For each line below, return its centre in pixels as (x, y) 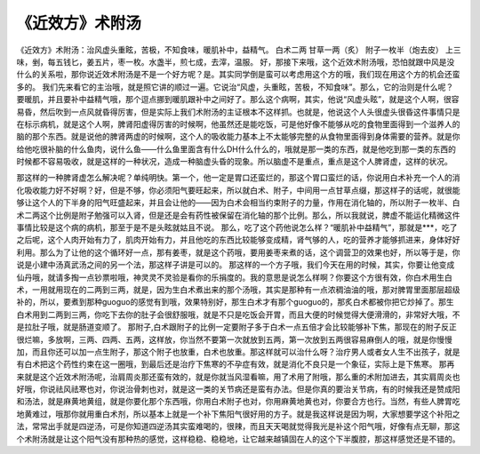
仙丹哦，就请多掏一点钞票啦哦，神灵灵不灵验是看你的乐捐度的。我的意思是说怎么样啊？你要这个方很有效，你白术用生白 (234, 277)
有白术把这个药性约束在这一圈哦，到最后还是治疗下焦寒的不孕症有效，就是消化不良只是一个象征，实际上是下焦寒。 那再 (236, 364)
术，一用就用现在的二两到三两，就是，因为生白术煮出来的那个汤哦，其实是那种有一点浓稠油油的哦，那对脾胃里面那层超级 (238, 290)
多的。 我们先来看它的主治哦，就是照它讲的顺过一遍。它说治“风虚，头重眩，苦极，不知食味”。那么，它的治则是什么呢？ (235, 87)
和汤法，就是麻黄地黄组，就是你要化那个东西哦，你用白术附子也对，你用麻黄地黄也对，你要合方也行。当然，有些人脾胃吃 (238, 402)
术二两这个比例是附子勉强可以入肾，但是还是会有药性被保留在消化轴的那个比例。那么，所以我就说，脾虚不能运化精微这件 (238, 215)
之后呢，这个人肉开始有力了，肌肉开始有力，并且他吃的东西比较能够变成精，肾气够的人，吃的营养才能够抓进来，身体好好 (238, 240)
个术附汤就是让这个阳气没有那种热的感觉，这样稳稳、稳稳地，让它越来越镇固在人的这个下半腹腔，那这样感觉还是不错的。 (238, 439)
